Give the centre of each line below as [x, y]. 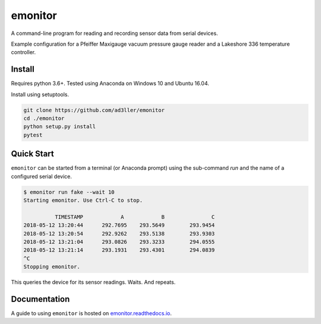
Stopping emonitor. [52, 267]
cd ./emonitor [44, 118]
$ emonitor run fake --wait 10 [69, 192]
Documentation [40, 299]
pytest [33, 135]
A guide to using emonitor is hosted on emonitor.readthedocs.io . [91, 313]
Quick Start [32, 154]
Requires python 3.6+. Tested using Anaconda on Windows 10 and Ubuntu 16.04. [110, 84]
